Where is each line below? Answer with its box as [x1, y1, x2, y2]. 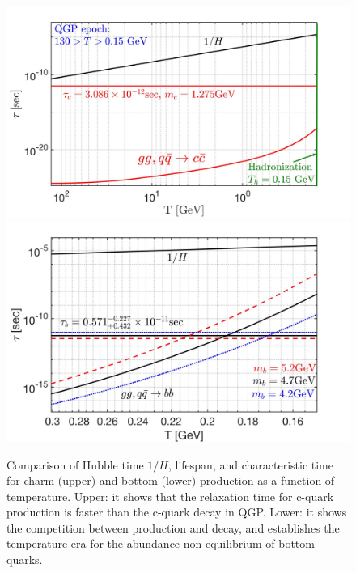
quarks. [6, 551, 43, 568]
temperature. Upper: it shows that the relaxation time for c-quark [6, 487, 334, 504]
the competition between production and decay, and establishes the [6, 519, 340, 536]
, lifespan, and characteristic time [167, 456, 333, 473]
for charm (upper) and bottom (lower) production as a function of [6, 472, 335, 489]
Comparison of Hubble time [6, 456, 144, 473]
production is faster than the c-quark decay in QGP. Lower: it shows [6, 503, 347, 520]
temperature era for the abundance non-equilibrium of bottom [6, 535, 315, 552]
